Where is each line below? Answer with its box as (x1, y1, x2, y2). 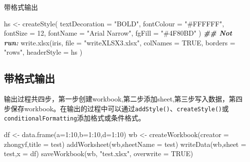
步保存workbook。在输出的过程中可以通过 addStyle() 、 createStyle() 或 (4, 103, 229, 113)
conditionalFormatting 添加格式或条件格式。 (4, 113, 145, 123)
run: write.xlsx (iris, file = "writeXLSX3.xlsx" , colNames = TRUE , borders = (4, 37, 235, 47)
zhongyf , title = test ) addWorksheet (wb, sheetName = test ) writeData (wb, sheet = (4, 139, 247, 149)
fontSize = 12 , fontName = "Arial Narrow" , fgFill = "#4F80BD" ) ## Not (4, 28, 232, 38)
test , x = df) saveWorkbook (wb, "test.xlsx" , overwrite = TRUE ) (4, 148, 194, 159)
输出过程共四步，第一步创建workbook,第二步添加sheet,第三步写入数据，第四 (4, 94, 243, 104)
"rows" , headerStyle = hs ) (4, 47, 83, 57)
